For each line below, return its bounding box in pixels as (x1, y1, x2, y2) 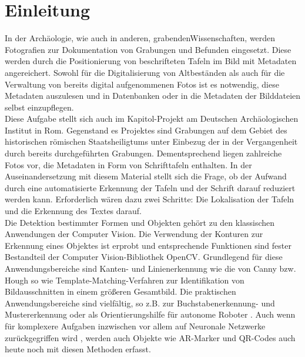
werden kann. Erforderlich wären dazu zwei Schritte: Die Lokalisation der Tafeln (5, 193, 294, 205)
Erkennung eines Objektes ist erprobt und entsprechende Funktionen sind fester (5, 239, 291, 251)
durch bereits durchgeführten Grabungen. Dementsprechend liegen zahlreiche (5, 147, 282, 159)
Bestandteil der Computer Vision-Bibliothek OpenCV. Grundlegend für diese (5, 251, 283, 263)
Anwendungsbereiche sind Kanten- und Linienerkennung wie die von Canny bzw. (5, 262, 296, 274)
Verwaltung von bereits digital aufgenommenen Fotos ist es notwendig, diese (5, 78, 279, 90)
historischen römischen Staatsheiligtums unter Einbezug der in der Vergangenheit (5, 135, 298, 148)
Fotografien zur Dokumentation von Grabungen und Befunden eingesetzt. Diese (5, 43, 291, 55)
